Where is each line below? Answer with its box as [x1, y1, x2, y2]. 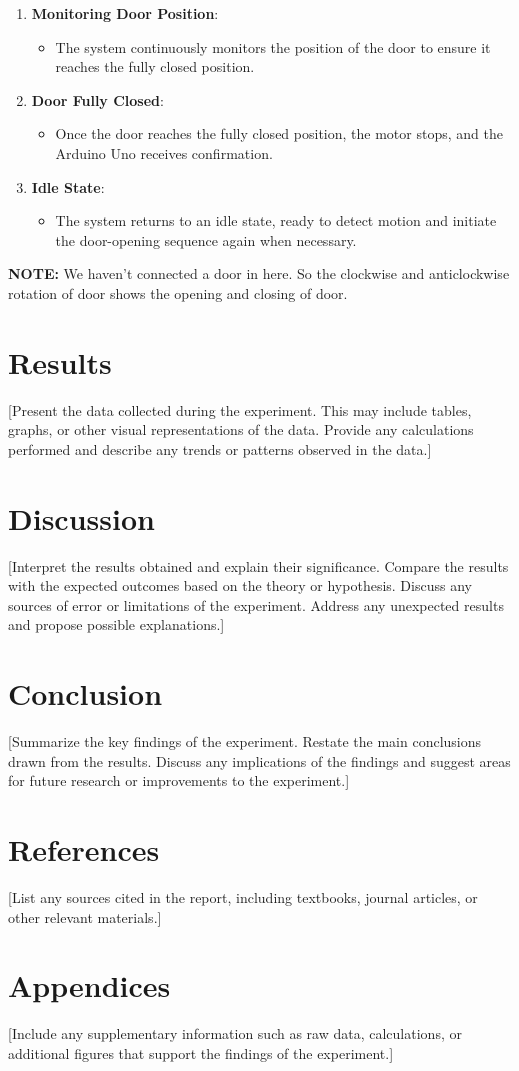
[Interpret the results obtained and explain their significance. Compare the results [8, 555, 509, 576]
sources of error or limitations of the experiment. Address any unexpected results [8, 594, 504, 615]
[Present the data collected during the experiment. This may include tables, [8, 399, 472, 420]
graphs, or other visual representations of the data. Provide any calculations [8, 419, 474, 440]
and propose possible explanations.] [8, 614, 225, 635]
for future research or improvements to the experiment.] [8, 770, 350, 791]
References [8, 829, 160, 870]
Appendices [8, 965, 171, 1006]
